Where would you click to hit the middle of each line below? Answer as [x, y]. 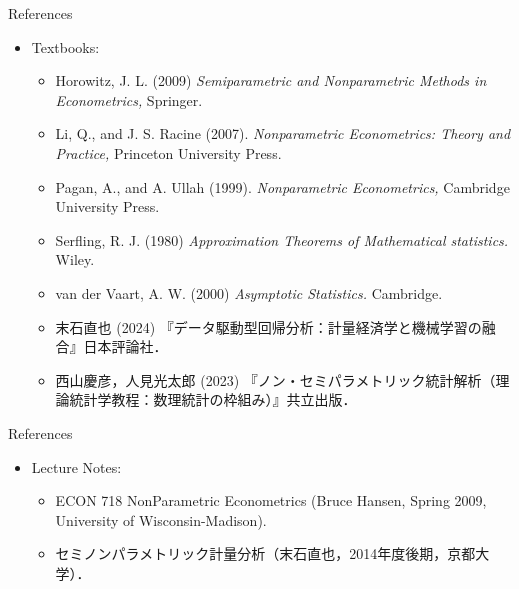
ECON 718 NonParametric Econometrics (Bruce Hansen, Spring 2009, [271, 500]
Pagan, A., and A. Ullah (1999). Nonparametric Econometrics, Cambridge [282, 186]
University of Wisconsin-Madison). [161, 519]
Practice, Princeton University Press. [168, 152]
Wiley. [75, 259]
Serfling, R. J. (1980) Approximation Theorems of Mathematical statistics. [282, 239]
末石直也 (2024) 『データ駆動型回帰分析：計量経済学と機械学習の [268, 326]
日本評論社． [125, 346]
